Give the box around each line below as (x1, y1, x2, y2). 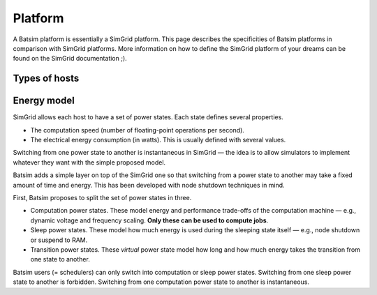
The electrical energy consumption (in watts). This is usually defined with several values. (30, 136, 286, 144)
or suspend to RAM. (30, 236, 88, 244)
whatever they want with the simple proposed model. (13, 158, 166, 167)
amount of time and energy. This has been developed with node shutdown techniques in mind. (13, 181, 286, 189)
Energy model (13, 95, 75, 107)
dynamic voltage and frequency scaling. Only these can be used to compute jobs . (30, 216, 269, 225)
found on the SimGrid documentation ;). (13, 54, 127, 63)
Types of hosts (13, 73, 80, 84)
